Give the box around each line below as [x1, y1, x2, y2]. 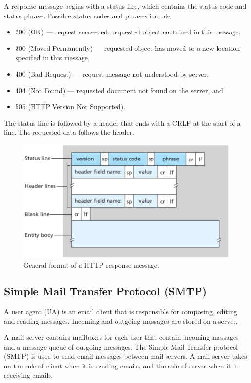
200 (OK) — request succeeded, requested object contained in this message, [15, 27, 241, 37]
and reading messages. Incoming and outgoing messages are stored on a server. [4, 316, 238, 326]
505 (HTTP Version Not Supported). [15, 101, 126, 112]
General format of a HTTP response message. [23, 260, 159, 270]
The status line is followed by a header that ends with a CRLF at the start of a [4, 117, 241, 128]
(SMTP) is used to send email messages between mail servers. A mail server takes [4, 351, 247, 361]
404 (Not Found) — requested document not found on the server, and [15, 85, 223, 95]
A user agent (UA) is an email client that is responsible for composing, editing [4, 306, 237, 316]
